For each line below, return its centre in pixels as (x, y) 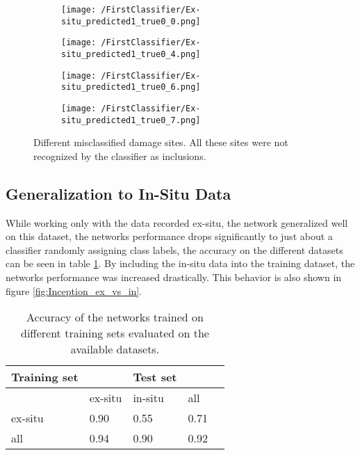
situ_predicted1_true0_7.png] (131, 120)
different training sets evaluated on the (115, 333)
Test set (155, 377)
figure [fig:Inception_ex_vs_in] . (74, 290)
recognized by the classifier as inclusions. (120, 155)
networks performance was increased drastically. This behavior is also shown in (174, 277)
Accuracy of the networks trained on (115, 317)
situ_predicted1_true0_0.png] (131, 21)
